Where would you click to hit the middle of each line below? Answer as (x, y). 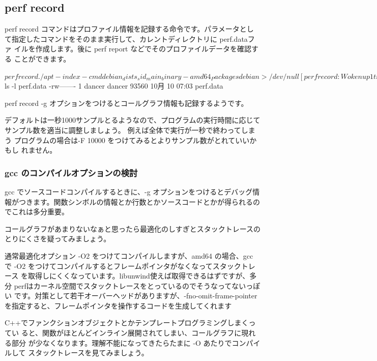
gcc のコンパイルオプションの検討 (71, 172)
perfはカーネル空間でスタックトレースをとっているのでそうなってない (130, 285)
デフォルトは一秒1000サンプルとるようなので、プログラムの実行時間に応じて (133, 120)
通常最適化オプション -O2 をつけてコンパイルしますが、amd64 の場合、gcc (129, 255)
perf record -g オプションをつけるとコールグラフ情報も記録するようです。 (126, 103)
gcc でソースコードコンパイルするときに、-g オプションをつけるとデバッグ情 (132, 191)
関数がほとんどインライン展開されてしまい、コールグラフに (142, 333)
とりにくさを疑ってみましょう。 (58, 239)
